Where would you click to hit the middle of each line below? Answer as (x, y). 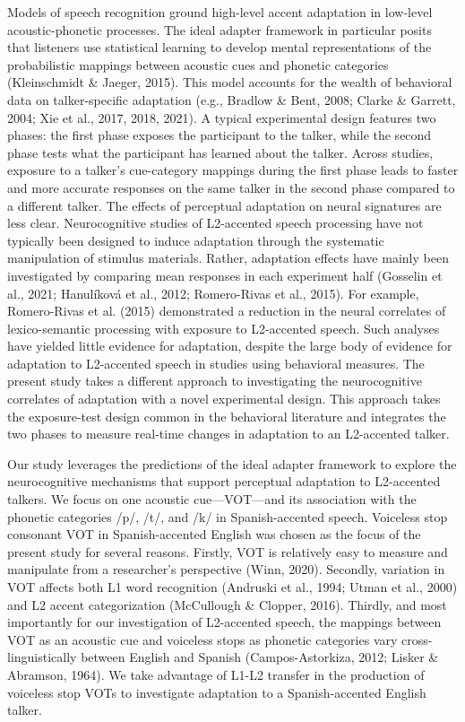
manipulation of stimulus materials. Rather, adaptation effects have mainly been (228, 258)
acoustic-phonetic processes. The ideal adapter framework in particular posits (220, 29)
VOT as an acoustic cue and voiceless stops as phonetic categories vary (202, 639)
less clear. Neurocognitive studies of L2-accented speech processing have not (215, 223)
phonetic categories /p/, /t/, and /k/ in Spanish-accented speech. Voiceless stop (228, 516)
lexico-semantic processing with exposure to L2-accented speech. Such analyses (224, 328)
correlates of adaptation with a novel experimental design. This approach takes (224, 399)
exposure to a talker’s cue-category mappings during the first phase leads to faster (233, 170)
